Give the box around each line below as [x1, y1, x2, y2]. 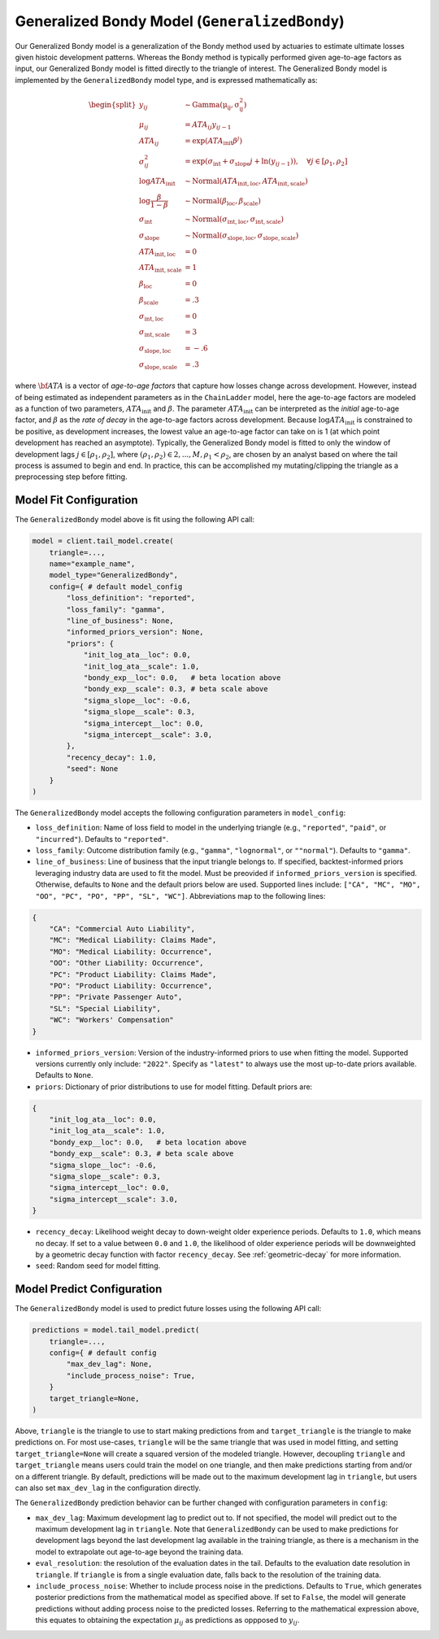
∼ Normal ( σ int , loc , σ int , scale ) [184, 215, 285, 225]
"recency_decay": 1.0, [66, 752, 158, 762]
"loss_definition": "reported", [66, 594, 195, 603]
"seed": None [66, 765, 119, 774]
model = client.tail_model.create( [32, 537, 174, 546]
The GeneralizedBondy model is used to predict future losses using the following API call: [15, 1304, 322, 1314]
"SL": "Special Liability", [49, 1004, 162, 1013]
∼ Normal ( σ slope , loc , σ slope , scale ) [184, 230, 299, 242]
